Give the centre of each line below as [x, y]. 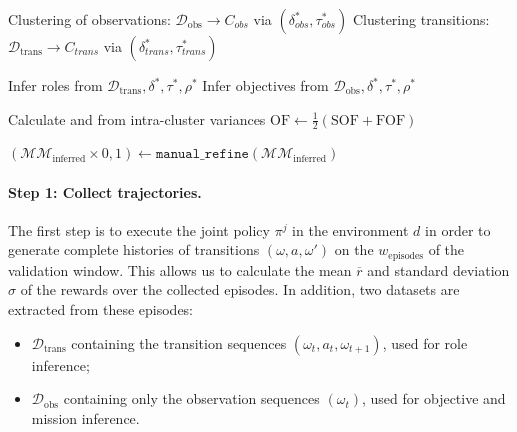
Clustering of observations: [89, 19]
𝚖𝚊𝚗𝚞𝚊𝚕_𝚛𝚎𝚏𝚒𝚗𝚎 [202, 154]
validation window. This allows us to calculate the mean [180, 269]
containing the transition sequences [179, 342]
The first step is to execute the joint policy [139, 229]
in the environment [350, 229]
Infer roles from [55, 85]
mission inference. [85, 417]
